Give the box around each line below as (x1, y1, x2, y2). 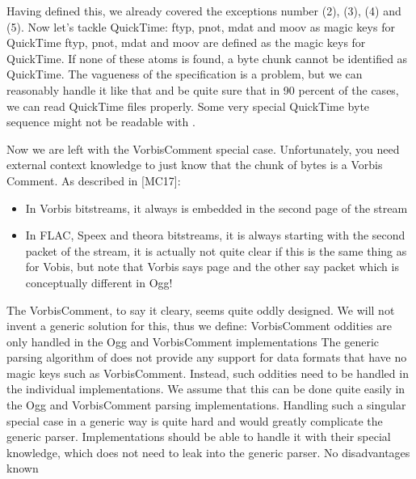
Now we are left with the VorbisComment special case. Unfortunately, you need (6, 140, 400, 157)
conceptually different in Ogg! (25, 273, 173, 290)
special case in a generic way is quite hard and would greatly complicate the (6, 412, 383, 429)
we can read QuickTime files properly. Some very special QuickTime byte (6, 97, 370, 114)
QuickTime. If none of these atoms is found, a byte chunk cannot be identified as (6, 49, 408, 66)
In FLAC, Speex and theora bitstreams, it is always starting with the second (25, 227, 405, 244)
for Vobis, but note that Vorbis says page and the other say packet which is (25, 258, 399, 275)
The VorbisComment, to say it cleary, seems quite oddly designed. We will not (6, 301, 395, 318)
